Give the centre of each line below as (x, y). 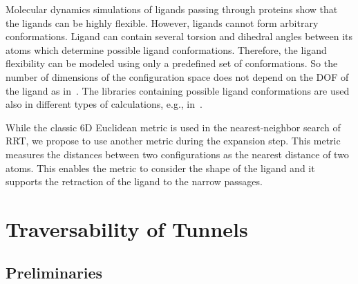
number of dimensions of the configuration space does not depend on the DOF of (177, 76)
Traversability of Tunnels (127, 228)
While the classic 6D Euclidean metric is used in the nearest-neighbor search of (173, 127)
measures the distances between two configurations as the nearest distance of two (177, 154)
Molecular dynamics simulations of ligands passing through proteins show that (172, 9)
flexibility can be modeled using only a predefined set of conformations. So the (172, 63)
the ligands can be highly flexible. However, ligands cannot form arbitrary (162, 22)
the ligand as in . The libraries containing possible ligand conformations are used (178, 90)
